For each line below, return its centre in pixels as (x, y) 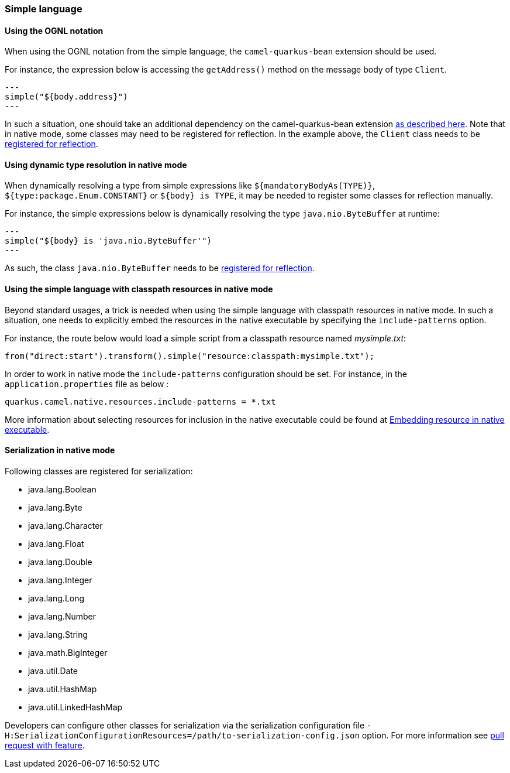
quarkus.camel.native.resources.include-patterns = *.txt (140, 401)
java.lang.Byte (55, 507)
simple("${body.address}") (66, 97)
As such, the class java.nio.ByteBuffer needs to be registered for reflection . (160, 268)
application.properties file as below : (87, 384)
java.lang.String (58, 634)
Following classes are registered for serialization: (99, 471)
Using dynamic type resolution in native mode (96, 165)
